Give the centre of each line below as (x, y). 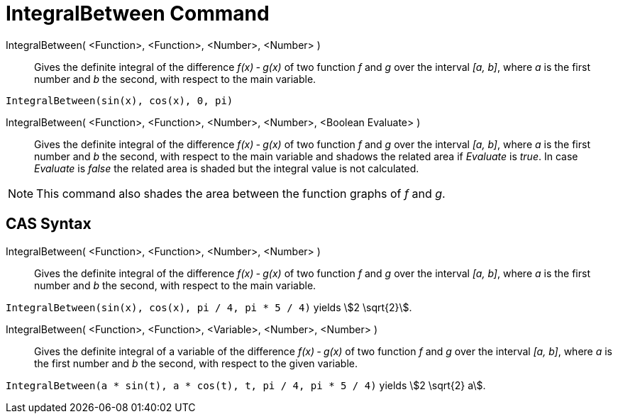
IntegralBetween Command (138, 13)
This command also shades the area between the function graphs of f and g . (241, 193)
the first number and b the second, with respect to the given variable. (196, 363)
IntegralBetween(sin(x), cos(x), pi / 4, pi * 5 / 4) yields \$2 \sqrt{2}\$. (209, 307)
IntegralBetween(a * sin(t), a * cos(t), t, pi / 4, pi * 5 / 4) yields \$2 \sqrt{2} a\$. (246, 385)
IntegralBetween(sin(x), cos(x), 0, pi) (120, 100)
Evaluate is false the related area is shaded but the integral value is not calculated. (227, 168)
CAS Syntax (49, 224)
